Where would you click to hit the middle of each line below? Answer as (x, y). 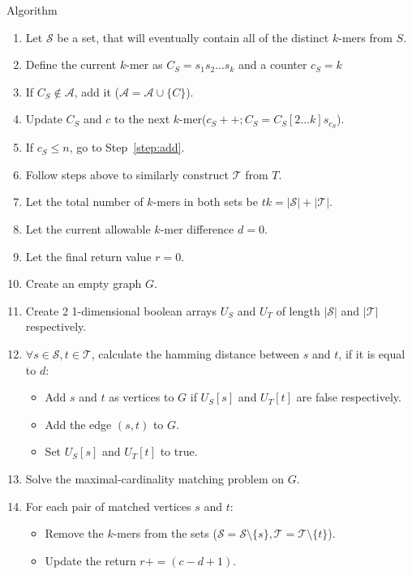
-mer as (144, 64)
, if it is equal (372, 353)
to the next (142, 119)
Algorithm (32, 10)
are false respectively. (349, 397)
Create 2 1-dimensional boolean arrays (121, 310)
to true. (179, 451)
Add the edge (78, 424)
